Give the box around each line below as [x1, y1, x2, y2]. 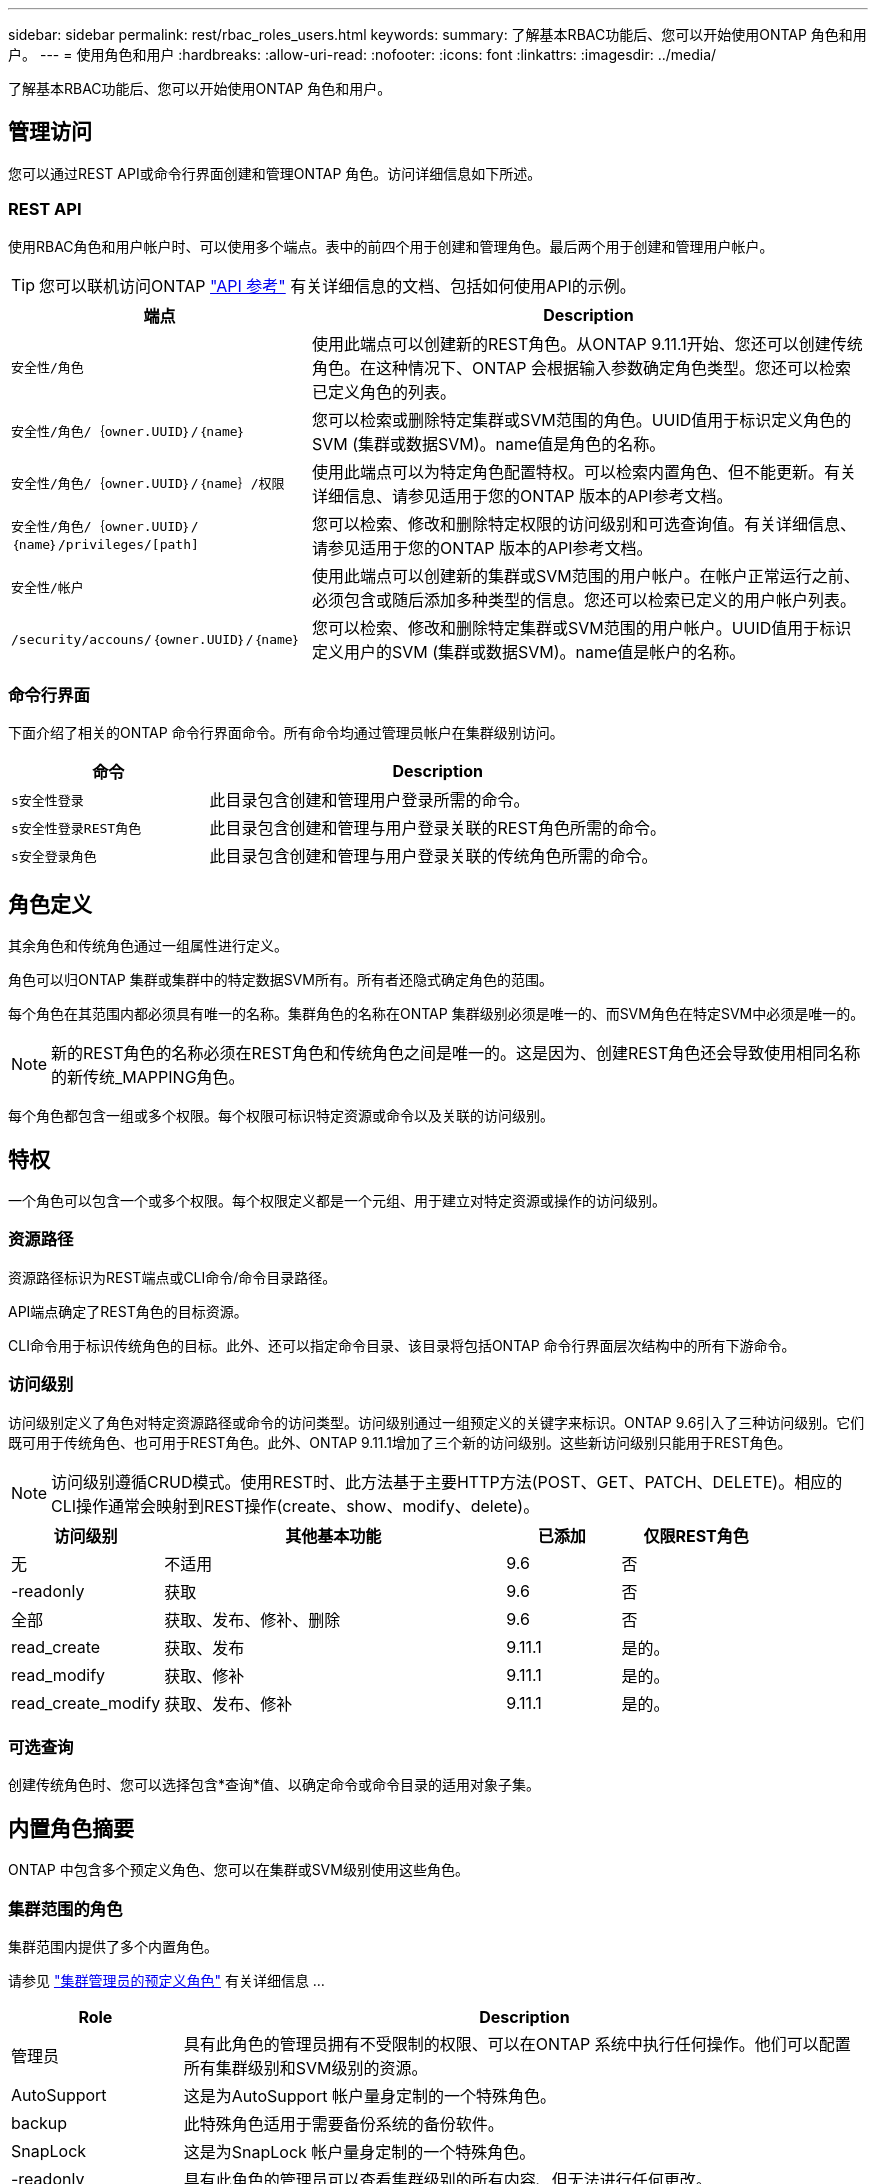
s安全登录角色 [11, 848, 97, 864]
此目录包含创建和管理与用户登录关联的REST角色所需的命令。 [209, 818, 666, 839]
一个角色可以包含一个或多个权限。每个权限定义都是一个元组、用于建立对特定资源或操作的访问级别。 [8, 1192, 666, 1210]
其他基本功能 [285, 1525, 382, 1546]
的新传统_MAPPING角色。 [51, 1067, 245, 1088]
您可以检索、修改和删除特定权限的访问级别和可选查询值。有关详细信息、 [311, 513, 856, 534]
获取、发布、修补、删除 [164, 1609, 341, 1630]
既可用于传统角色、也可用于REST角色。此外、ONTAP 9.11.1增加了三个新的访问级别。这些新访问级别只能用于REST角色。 [8, 1433, 792, 1451]
